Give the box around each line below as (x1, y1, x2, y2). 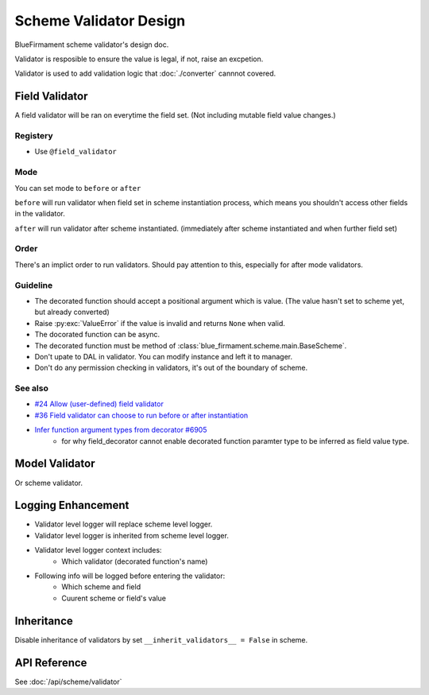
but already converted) (34, 307, 110, 317)
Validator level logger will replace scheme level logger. (34, 519, 213, 529)
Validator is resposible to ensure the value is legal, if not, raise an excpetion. (14, 54, 264, 64)
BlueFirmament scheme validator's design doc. (14, 40, 169, 49)
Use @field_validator (34, 147, 117, 157)
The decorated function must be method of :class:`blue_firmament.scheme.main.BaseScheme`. (34, 340, 347, 350)
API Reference (14, 656, 87, 670)
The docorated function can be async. (34, 330, 160, 340)
